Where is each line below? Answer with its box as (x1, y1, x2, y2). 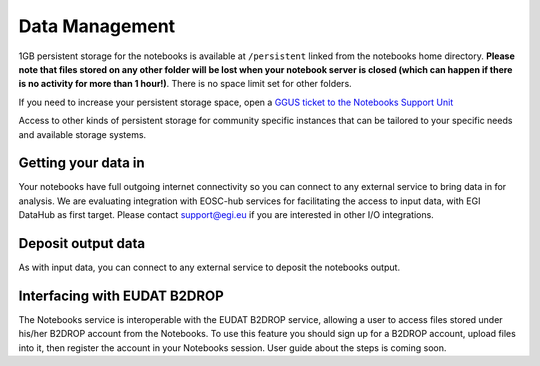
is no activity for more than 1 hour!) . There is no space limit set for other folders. (18, 78, 352, 90)
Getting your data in (18, 155, 145, 172)
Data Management (18, 15, 176, 37)
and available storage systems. (18, 128, 147, 140)
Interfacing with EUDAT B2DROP (18, 287, 224, 304)
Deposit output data (18, 235, 145, 252)
